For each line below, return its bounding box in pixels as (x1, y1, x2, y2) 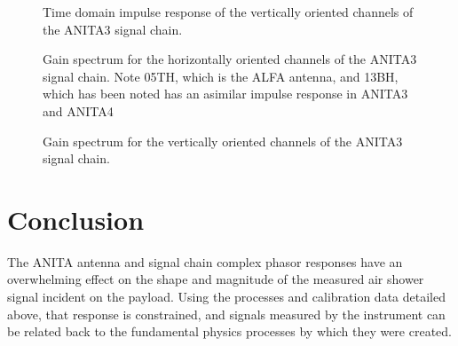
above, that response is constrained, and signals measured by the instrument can (7, 304, 446, 323)
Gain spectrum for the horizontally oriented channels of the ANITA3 (43, 50, 417, 68)
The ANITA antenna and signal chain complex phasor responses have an (7, 252, 403, 271)
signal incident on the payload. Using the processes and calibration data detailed (7, 287, 446, 306)
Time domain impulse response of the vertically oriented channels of (43, 3, 414, 20)
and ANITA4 (43, 101, 114, 120)
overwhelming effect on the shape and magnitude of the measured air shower (7, 270, 424, 288)
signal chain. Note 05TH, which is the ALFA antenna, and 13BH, (43, 67, 399, 85)
